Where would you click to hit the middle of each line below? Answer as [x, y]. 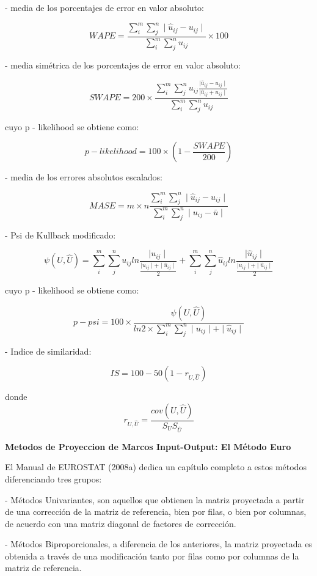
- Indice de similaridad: [48, 351]
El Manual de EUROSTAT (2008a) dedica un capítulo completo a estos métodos [156, 467]
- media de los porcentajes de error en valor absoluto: [104, 7]
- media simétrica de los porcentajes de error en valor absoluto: [123, 65]
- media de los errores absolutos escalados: [84, 177]
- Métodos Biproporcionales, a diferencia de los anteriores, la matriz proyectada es [158, 544]
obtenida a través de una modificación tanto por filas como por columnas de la [152, 556]
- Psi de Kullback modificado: [60, 234]
